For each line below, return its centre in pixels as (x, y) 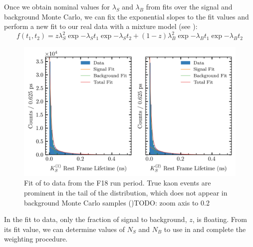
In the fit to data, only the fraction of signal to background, (96, 219)
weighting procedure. (36, 239)
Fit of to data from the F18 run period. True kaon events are (118, 183)
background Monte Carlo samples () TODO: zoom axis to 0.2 (117, 202)
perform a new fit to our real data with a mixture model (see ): (101, 26)
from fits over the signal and (189, 6)
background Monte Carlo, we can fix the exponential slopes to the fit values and (126, 16)
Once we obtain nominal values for (57, 6)
